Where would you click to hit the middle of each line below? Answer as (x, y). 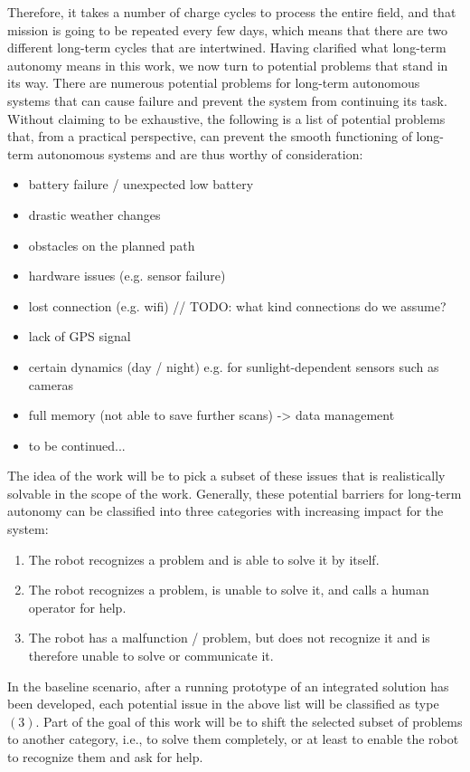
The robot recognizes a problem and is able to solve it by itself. (204, 559)
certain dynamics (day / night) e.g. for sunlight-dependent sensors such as (234, 366)
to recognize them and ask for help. (105, 757)
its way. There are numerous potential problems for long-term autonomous (214, 83)
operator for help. (77, 607)
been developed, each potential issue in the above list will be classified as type (223, 704)
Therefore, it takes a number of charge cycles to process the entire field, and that (232, 12)
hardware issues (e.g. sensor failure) (127, 276)
